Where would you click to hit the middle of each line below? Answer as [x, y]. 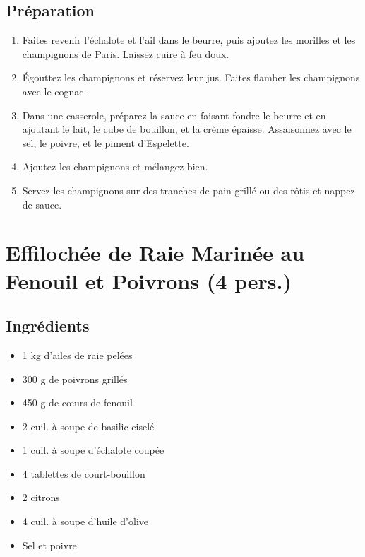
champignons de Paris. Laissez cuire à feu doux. [126, 53]
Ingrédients [48, 326]
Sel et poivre [49, 545]
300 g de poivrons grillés [75, 379]
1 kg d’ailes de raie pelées [77, 354]
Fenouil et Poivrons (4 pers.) [149, 280]
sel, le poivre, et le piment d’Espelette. [106, 142]
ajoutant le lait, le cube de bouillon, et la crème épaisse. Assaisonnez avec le [187, 129]
